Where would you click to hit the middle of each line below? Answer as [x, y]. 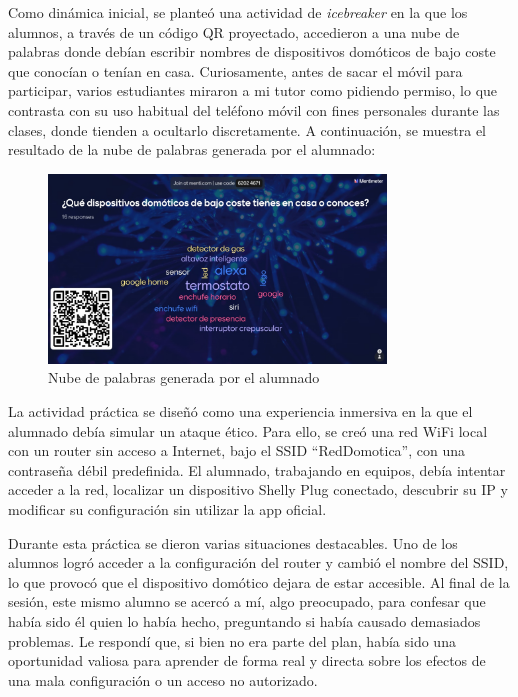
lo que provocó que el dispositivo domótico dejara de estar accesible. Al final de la [259, 581]
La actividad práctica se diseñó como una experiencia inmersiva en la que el [240, 411]
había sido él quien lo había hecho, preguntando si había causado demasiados [244, 621]
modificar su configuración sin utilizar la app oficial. [167, 509]
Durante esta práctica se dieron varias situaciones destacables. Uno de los [233, 542]
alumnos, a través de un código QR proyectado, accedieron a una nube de [234, 31]
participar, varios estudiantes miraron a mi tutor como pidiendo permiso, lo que [253, 90]
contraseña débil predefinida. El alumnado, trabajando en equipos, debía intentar [257, 469]
